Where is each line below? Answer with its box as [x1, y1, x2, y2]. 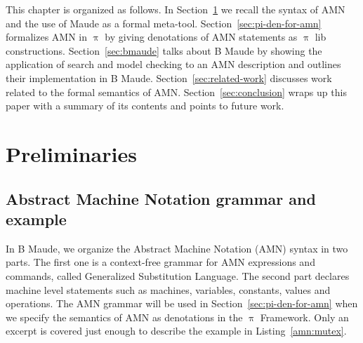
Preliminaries [6, 139, 137, 168]
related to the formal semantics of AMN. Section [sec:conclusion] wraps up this [6, 84, 347, 99]
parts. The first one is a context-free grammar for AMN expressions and [6, 255, 315, 269]
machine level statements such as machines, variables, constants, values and [6, 282, 331, 297]
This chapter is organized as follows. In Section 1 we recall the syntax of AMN [6, 2, 345, 16]
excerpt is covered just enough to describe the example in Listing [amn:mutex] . [6, 323, 347, 338]
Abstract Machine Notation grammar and [6, 187, 316, 209]
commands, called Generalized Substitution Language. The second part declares [6, 268, 350, 283]
